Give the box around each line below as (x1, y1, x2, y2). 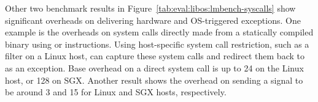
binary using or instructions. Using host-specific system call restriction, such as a (5, 37, 309, 50)
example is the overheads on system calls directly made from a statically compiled (5, 26, 314, 38)
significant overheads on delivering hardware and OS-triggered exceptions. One (5, 13, 301, 26)
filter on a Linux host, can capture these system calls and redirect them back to (5, 49, 304, 62)
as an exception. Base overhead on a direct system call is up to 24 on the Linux (5, 61, 304, 74)
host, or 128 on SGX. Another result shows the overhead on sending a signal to (5, 73, 303, 86)
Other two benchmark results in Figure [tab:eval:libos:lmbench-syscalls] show (5, 2, 296, 14)
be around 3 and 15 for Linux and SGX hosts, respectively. (5, 86, 227, 98)
